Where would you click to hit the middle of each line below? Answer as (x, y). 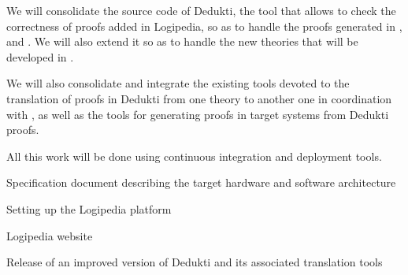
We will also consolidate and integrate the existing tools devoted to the (178, 83)
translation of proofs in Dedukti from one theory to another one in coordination (199, 98)
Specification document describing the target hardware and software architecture (201, 182)
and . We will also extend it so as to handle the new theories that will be (182, 41)
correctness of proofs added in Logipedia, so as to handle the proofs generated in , (204, 26)
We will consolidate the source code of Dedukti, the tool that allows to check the (201, 10)
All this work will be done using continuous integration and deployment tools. (194, 156)
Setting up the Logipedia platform (89, 208)
